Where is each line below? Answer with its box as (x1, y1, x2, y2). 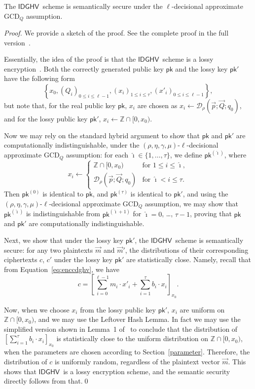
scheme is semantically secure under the (42, 1, 163, 11)
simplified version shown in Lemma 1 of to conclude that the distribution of (4, 323, 238, 334)
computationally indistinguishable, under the (4, 140, 140, 150)
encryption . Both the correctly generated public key (4, 63, 164, 74)
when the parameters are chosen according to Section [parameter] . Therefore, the (4, 347, 250, 357)
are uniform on (180, 304, 225, 314)
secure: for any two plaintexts (4, 244, 93, 255)
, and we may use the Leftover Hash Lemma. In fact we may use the (34, 314, 241, 324)
